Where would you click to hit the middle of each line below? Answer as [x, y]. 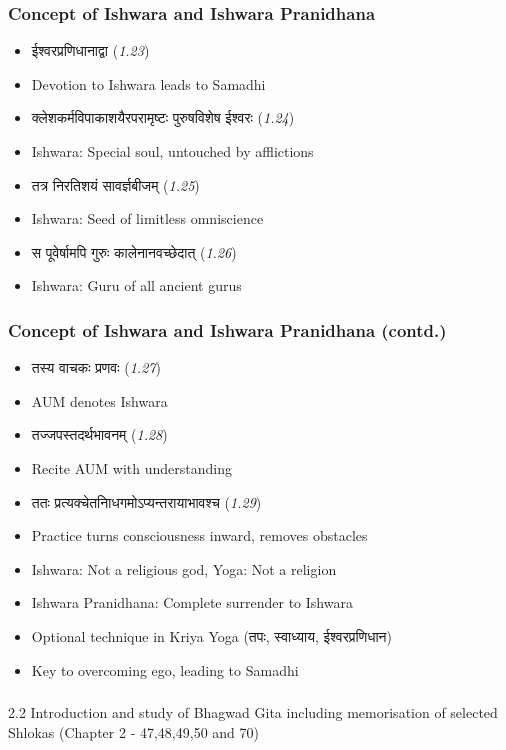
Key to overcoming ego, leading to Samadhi [165, 669]
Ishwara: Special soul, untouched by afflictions [172, 151]
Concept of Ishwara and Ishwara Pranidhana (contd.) [227, 329]
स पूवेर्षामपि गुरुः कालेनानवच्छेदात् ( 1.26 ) [134, 251]
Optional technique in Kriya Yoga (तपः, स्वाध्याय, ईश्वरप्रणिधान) [212, 635]
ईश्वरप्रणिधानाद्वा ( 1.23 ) [90, 50]
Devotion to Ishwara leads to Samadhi [148, 83]
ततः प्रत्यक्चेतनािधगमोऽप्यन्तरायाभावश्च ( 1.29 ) [146, 501]
